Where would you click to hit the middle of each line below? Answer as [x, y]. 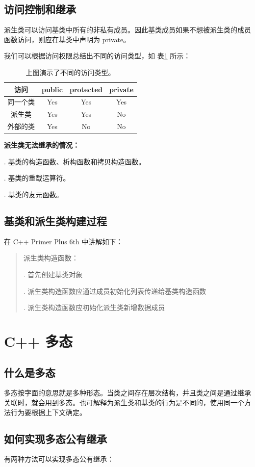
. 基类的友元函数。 [34, 194]
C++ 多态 [38, 341]
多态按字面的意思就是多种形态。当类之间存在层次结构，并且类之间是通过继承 [127, 393]
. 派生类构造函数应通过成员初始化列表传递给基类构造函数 [115, 291]
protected [86, 89]
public [52, 89]
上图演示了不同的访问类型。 [70, 72]
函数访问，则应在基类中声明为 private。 [67, 39]
